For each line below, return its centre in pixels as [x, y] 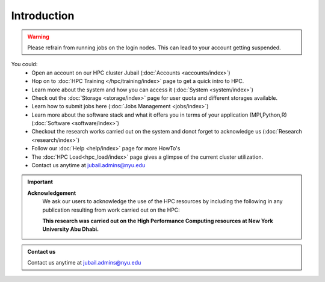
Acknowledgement [52, 193]
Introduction [43, 16]
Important [40, 182]
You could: [24, 64]
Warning [38, 37]
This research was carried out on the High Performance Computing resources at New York [158, 221]
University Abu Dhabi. [71, 229]
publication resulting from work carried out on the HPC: [111, 210]
